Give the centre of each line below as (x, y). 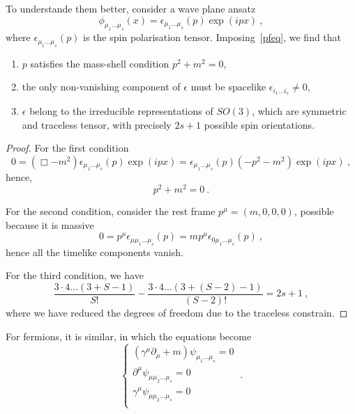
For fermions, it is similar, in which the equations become (129, 336)
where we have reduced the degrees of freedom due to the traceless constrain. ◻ (177, 312)
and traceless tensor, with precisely (97, 124)
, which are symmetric (299, 111)
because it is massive (50, 224)
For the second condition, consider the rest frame (111, 211)
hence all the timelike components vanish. (95, 252)
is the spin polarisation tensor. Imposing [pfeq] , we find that (212, 37)
